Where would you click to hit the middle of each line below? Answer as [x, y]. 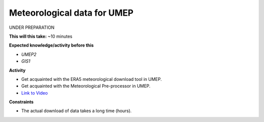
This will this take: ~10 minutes [41, 36]
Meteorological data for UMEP [71, 13]
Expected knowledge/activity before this [51, 45]
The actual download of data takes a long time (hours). [77, 111]
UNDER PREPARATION [32, 27]
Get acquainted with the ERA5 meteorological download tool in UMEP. [92, 79]
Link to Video [35, 93]
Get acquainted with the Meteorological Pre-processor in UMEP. [86, 86]
